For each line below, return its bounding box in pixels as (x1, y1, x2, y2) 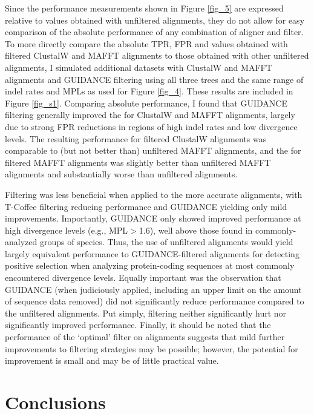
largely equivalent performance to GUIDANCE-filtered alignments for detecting (5, 247, 299, 260)
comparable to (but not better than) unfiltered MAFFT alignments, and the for (5, 144, 301, 157)
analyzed (5, 235, 38, 248)
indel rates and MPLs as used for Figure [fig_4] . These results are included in (5, 85, 293, 97)
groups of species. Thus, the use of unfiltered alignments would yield (39, 235, 293, 248)
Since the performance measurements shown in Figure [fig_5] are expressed (5, 2, 284, 14)
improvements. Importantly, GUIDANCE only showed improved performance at (5, 212, 301, 225)
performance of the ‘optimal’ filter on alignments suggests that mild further (5, 330, 285, 343)
